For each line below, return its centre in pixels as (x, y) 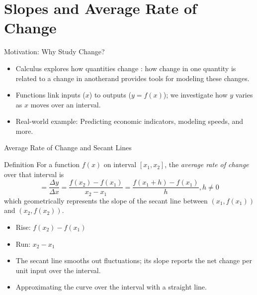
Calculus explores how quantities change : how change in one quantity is (126, 68)
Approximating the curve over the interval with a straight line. (111, 287)
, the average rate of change (207, 164)
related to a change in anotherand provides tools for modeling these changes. (132, 78)
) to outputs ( (110, 95)
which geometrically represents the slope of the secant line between (106, 200)
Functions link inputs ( (50, 95)
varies (244, 95)
